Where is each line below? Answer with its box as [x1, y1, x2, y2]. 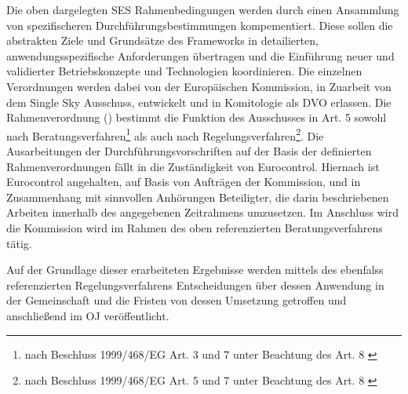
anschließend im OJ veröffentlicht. [6, 307, 169, 323]
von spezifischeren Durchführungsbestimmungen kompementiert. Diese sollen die [6, 16, 393, 33]
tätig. [6, 235, 32, 251]
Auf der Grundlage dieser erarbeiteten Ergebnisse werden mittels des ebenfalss [6, 261, 384, 278]
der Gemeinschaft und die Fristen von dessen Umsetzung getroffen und [6, 292, 347, 308]
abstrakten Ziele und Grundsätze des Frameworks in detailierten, [6, 32, 319, 49]
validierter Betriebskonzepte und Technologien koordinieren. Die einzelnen [6, 63, 362, 79]
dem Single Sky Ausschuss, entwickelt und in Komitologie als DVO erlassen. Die [6, 93, 392, 110]
